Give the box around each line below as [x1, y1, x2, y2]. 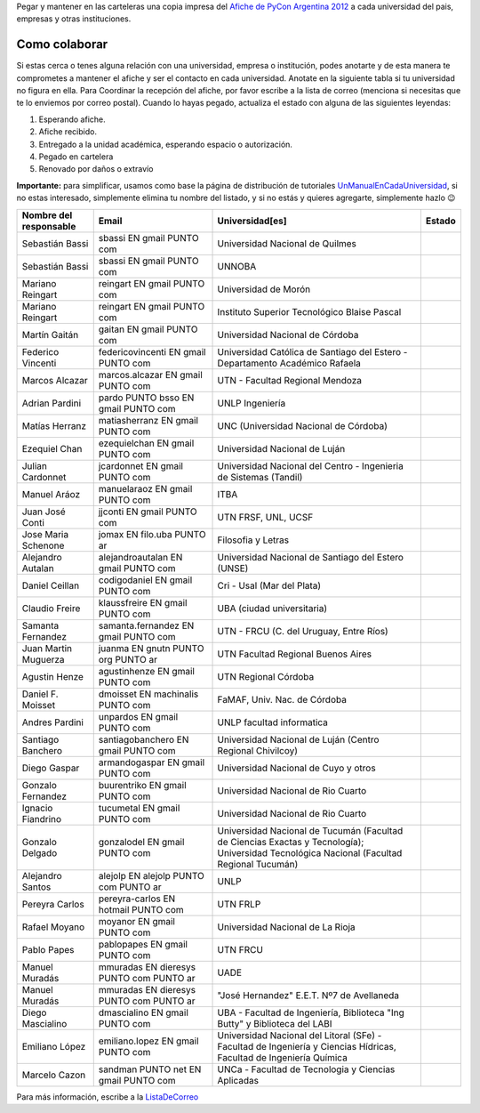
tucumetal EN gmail [98, 802, 180, 814]
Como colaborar [16, 36, 108, 52]
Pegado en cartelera [38, 151, 114, 162]
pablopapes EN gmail [98, 938, 188, 950]
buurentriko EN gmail [98, 778, 187, 791]
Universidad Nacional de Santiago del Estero [217, 551, 404, 563]
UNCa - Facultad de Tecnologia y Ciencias [217, 1063, 396, 1076]
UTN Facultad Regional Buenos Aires [217, 648, 372, 660]
